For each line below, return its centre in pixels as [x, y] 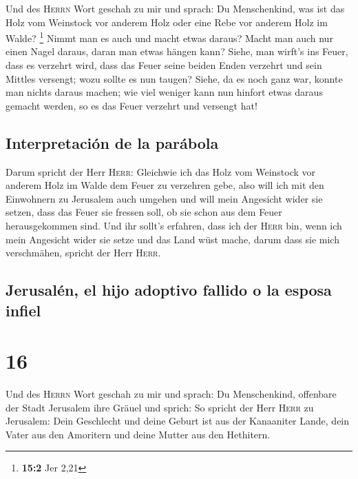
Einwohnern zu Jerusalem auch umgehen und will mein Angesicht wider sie [164, 198]
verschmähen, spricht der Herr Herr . [83, 253]
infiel [23, 310]
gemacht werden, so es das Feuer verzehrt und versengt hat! [131, 105]
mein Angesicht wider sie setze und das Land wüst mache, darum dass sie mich [172, 239]
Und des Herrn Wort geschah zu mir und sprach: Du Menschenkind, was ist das [175, 8]
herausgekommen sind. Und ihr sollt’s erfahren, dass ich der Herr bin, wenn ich [174, 225]
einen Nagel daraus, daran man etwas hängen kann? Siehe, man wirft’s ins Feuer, [177, 51]
